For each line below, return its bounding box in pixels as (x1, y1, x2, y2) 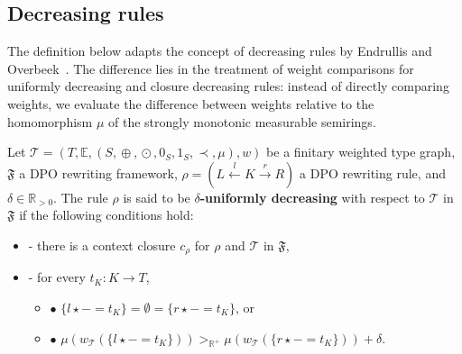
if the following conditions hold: (19, 205, 194, 224)
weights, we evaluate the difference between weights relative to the (7, 94, 374, 113)
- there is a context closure (28, 235, 176, 254)
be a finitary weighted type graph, (266, 142, 456, 161)
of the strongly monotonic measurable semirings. (108, 112, 376, 131)
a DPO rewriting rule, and (300, 163, 446, 182)
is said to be (123, 187, 190, 206)
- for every (28, 268, 86, 286)
